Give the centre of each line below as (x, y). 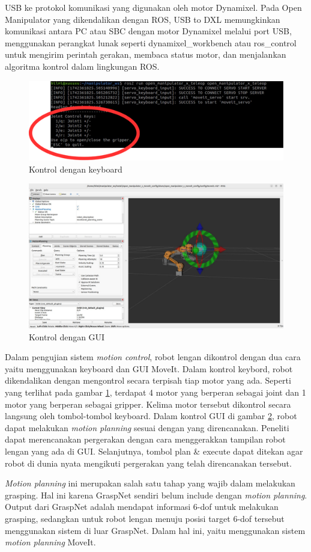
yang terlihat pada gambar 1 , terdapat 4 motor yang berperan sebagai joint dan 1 (155, 392)
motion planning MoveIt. (50, 542)
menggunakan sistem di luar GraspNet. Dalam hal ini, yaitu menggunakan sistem (155, 530)
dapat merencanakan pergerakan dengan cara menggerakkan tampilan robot (145, 439)
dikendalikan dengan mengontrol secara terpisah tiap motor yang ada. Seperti (148, 380)
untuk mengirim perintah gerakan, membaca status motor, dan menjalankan (146, 54)
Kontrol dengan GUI (67, 336)
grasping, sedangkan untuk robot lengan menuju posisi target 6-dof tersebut (145, 518)
